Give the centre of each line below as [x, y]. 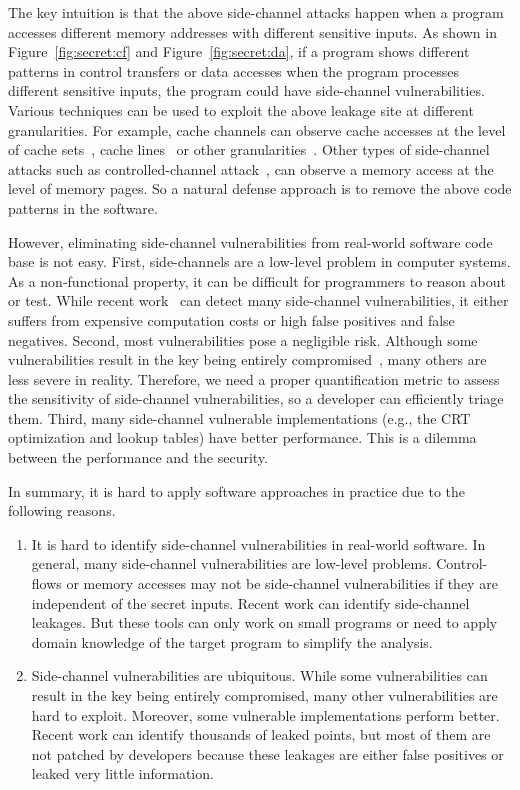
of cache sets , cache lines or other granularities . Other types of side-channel [249, 149]
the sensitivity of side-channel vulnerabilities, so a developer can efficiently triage [256, 398]
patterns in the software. [83, 207]
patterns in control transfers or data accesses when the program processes [233, 70]
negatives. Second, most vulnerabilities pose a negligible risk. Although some [243, 339]
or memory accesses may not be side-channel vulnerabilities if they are [282, 583]
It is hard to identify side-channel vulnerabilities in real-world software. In [258, 543]
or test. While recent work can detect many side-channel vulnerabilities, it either [258, 300]
